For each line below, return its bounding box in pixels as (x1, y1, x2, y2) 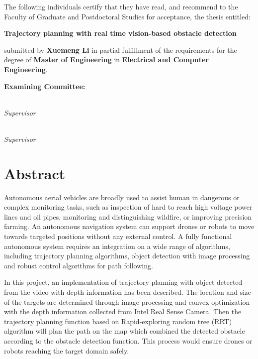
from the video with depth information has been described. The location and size (4, 287, 251, 297)
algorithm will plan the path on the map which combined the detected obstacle (4, 326, 245, 336)
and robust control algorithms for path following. (4, 260, 153, 270)
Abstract (4, 163, 66, 183)
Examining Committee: (4, 81, 86, 91)
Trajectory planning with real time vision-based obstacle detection (4, 28, 237, 38)
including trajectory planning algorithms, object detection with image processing (4, 250, 250, 261)
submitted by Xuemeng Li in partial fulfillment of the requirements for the (4, 44, 237, 55)
